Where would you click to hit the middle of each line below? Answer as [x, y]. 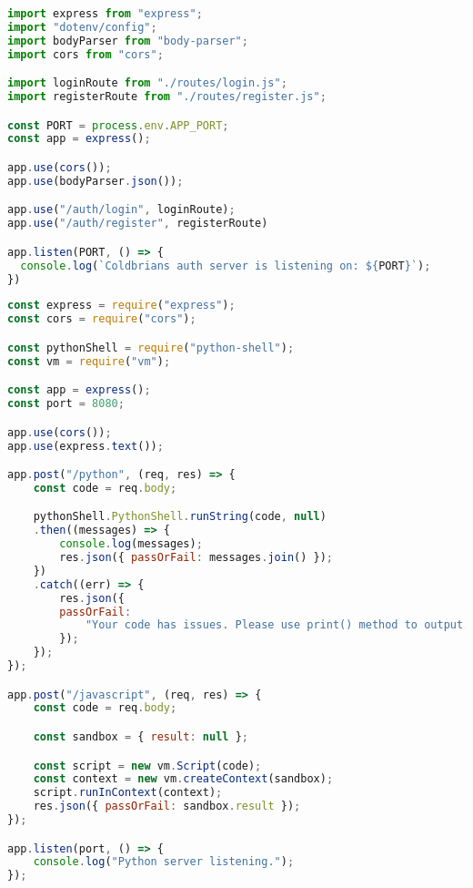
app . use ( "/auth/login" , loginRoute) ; [121, 210]
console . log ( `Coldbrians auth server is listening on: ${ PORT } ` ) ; [226, 265]
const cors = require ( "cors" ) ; [102, 319]
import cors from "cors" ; [86, 54]
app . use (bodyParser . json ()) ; [96, 181]
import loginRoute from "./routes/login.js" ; [147, 83]
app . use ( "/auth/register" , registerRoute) [138, 224]
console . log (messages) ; [131, 544]
